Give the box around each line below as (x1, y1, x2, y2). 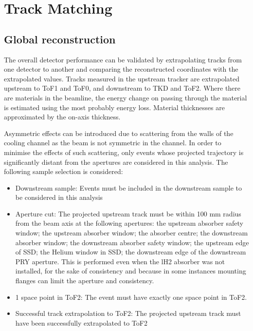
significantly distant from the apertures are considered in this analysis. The (4, 156, 228, 167)
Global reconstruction (4, 31, 116, 46)
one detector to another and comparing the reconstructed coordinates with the (4, 64, 238, 74)
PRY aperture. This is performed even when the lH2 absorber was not (15, 256, 225, 266)
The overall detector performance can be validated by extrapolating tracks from (4, 54, 242, 64)
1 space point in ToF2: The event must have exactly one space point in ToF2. (15, 292, 247, 302)
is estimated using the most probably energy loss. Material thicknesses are (4, 102, 225, 112)
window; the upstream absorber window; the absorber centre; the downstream (15, 228, 248, 238)
